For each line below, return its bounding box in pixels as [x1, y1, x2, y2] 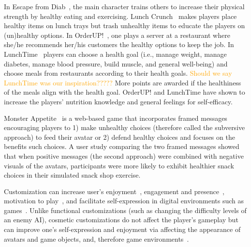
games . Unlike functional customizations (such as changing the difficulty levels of [4, 205, 247, 215]
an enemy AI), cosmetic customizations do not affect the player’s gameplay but [4, 214, 238, 225]
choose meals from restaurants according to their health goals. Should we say [4, 68, 232, 78]
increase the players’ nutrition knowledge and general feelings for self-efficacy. [4, 96, 233, 106]
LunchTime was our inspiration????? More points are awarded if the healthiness [4, 77, 241, 87]
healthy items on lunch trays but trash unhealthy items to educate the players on [4, 20, 245, 31]
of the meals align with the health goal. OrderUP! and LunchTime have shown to [4, 87, 245, 97]
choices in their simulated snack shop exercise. [4, 170, 141, 180]
